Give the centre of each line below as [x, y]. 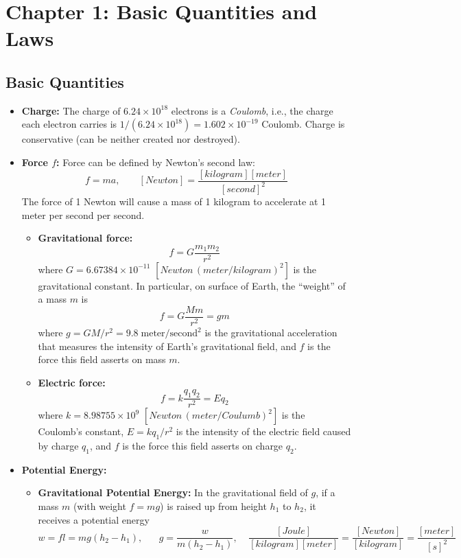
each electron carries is [69, 124]
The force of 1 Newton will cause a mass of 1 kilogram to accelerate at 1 [174, 201]
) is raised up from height [213, 506]
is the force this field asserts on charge [203, 446]
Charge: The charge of [71, 110]
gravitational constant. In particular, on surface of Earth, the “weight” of [192, 285]
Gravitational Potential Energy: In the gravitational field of [173, 492]
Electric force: [72, 382]
